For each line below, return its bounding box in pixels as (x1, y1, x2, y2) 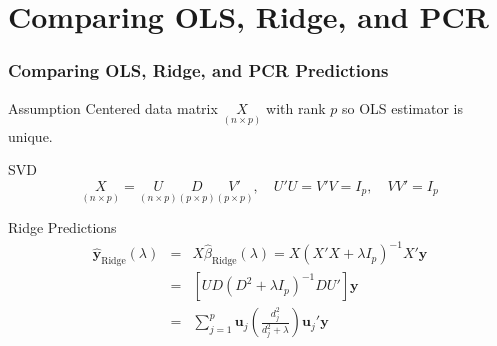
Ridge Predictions (8, 217, 117, 238)
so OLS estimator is (342, 97, 464, 118)
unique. (8, 125, 53, 146)
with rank (266, 97, 326, 118)
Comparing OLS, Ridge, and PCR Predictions (8, 58, 389, 83)
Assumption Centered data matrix (8, 97, 218, 118)
